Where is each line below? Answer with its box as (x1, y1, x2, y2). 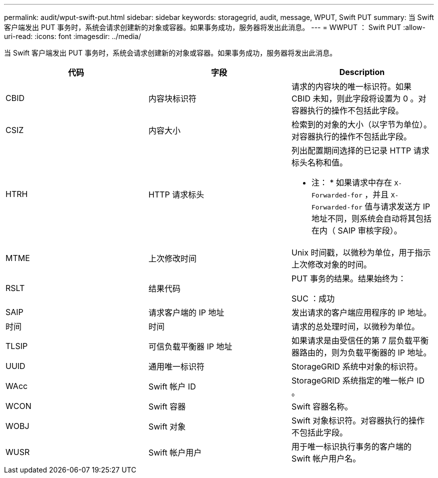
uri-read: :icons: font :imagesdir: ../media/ (4, 32, 141, 40)
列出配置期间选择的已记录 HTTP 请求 (291, 145, 429, 155)
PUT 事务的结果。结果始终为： (291, 273, 406, 283)
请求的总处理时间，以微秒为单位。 (291, 321, 419, 331)
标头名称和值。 (291, 157, 347, 167)
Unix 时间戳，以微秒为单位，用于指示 (291, 247, 431, 257)
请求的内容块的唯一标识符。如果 (291, 81, 411, 91)
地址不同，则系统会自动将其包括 (311, 213, 431, 223)
